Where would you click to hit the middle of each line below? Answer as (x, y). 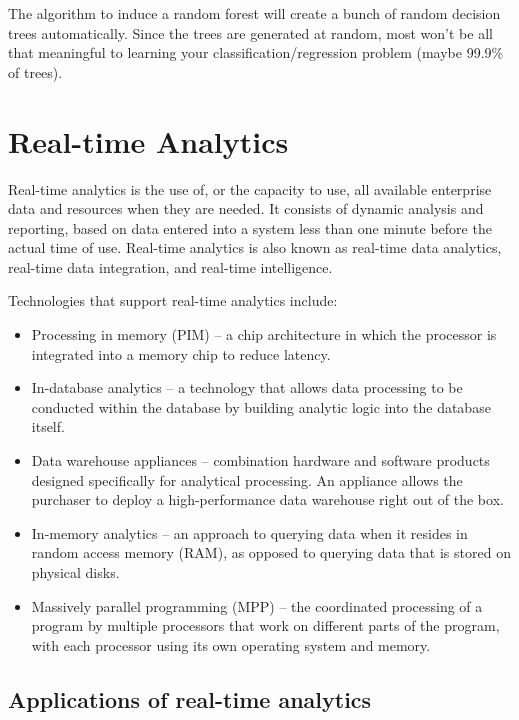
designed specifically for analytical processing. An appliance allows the (247, 479)
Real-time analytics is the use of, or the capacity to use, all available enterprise (250, 188)
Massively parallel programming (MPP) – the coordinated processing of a (257, 605)
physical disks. (75, 572)
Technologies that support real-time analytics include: (173, 300)
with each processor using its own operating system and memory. (231, 644)
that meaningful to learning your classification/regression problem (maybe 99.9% (256, 52)
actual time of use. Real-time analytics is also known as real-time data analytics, (255, 247)
